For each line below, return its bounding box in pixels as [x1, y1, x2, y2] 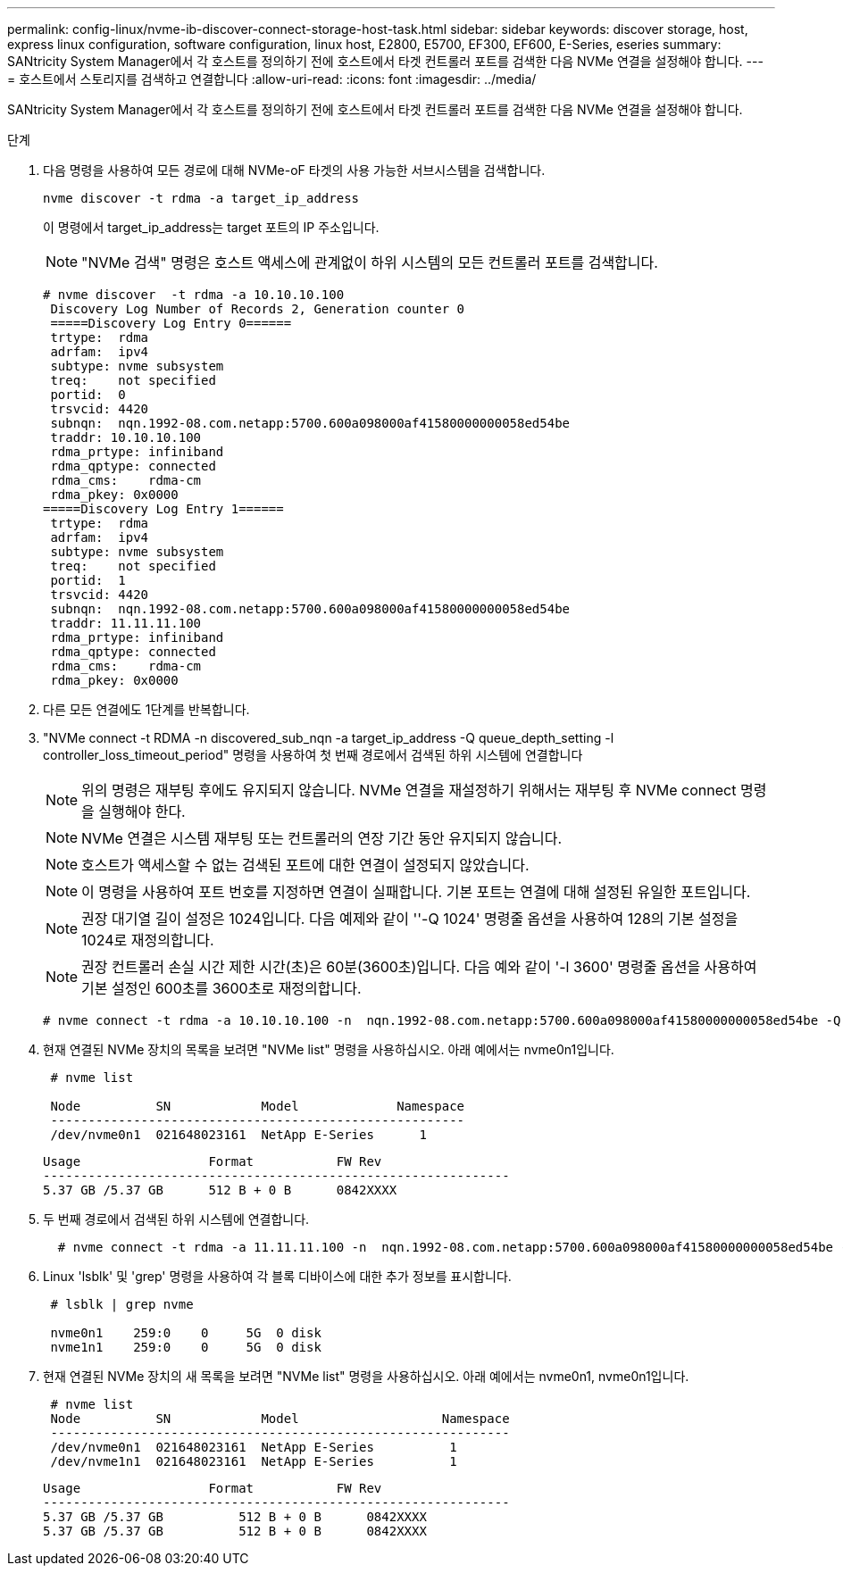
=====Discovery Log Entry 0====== [50, 316, 292, 330]
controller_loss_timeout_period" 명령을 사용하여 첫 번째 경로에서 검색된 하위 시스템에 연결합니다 [43, 747, 583, 762]
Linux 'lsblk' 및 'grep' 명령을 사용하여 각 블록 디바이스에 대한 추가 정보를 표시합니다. [43, 1269, 512, 1284]
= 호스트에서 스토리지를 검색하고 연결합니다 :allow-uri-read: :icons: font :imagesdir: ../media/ [7, 71, 537, 87]
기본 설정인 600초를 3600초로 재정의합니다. [81, 979, 362, 997]
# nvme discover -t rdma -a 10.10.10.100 [43, 287, 345, 302]
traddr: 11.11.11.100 [50, 616, 202, 630]
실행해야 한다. [98, 803, 186, 820]
